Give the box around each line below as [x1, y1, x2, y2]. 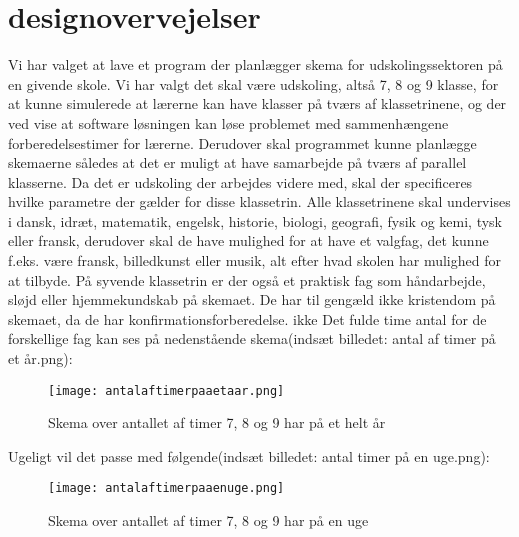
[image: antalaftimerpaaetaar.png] [48, 383, 285, 398]
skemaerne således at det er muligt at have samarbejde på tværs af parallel [8, 152, 467, 173]
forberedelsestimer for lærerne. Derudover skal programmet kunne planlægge [8, 132, 477, 153]
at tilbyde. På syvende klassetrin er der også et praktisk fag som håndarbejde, [8, 269, 486, 290]
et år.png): [8, 348, 73, 369]
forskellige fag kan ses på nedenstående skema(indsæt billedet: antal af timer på [8, 328, 496, 349]
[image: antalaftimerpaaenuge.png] [48, 481, 285, 496]
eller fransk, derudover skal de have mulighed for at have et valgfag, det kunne [8, 230, 489, 251]
